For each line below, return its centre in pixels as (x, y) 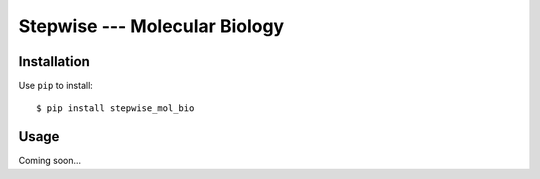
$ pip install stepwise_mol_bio (115, 108)
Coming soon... (50, 161)
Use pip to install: (56, 86)
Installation (54, 61)
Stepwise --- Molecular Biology (151, 26)
